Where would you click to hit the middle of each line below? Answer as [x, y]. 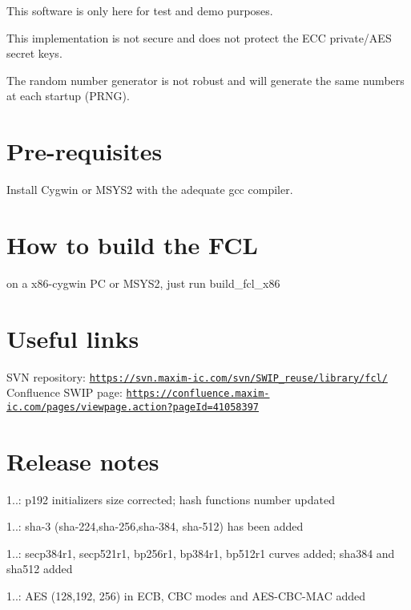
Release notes [83, 461]
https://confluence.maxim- [198, 394]
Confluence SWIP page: [64, 392]
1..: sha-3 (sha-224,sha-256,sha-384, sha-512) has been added [155, 526]
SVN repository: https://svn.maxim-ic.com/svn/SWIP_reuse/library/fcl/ [197, 376]
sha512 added [40, 569]
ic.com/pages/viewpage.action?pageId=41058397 [133, 407]
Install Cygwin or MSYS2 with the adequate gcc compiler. [150, 190]
